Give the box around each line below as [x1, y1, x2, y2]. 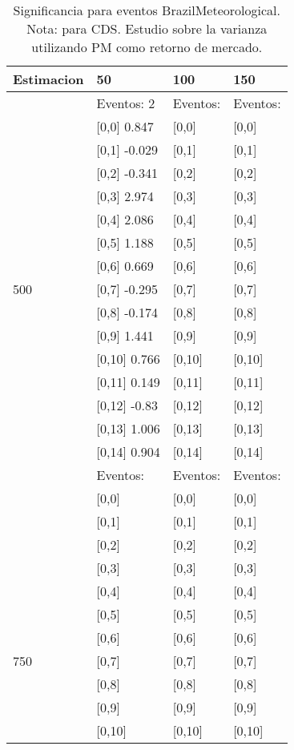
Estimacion [13, 70, 84, 88]
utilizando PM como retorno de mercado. [31, 38, 263, 56]
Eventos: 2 [96, 94, 155, 112]
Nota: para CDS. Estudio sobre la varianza [26, 19, 268, 38]
